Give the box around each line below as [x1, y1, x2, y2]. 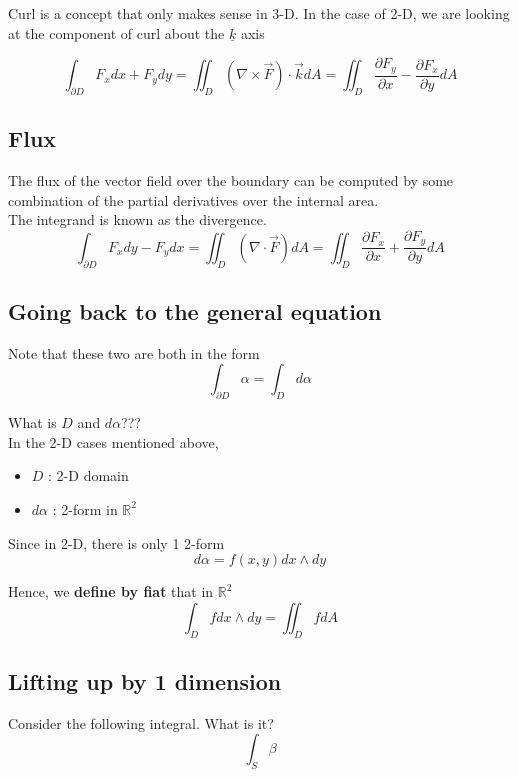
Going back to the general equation [8, 295, 382, 326]
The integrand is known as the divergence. [8, 209, 267, 230]
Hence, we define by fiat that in [8, 581, 214, 602]
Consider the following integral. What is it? [8, 712, 274, 733]
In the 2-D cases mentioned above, [8, 431, 219, 452]
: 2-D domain [48, 465, 129, 486]
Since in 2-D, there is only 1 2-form [8, 532, 225, 553]
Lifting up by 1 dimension [8, 665, 282, 696]
